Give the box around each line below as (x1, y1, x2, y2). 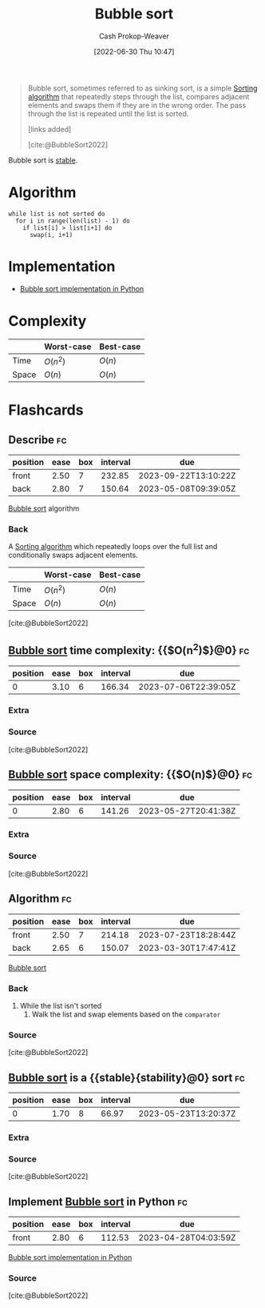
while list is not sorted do (8, 210, 105, 218)
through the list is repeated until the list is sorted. (27, 109, 189, 118)
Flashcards (8, 401, 84, 419)
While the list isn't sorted (19, 1001, 102, 1010)
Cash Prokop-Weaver (98, 31, 170, 41)
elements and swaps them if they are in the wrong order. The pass (27, 100, 247, 110)
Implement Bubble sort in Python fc (8, 1194, 188, 1209)
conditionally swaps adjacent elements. (8, 550, 138, 560)
